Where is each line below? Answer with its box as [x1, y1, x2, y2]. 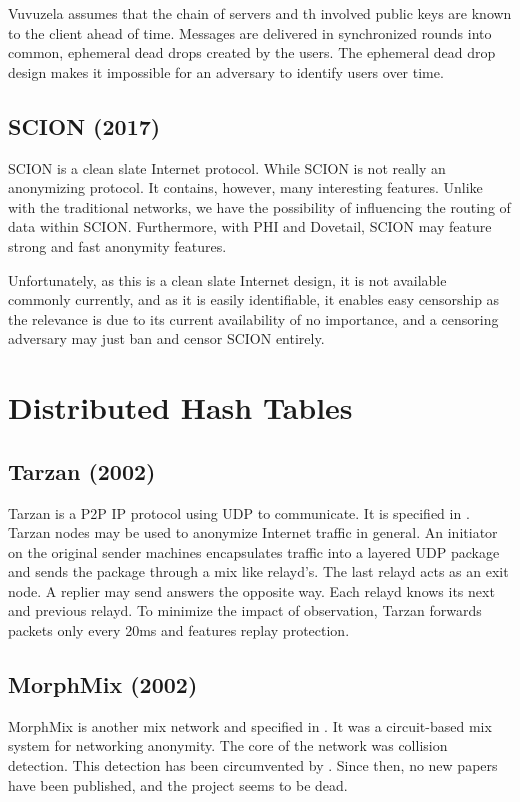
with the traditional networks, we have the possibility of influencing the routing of [8, 196, 511, 217]
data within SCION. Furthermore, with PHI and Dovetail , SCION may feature [8, 216, 492, 237]
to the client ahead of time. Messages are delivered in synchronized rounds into [8, 22, 492, 43]
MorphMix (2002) [8, 669, 198, 700]
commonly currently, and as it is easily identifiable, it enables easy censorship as [8, 289, 500, 310]
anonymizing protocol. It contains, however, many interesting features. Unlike [8, 177, 483, 198]
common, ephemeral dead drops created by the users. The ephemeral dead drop [8, 42, 496, 63]
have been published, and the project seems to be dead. [8, 774, 348, 795]
